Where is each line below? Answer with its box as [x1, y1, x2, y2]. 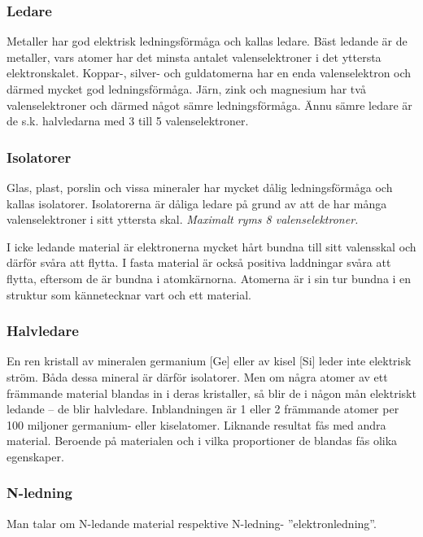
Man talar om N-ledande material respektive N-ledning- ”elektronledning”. [7, 514, 377, 531]
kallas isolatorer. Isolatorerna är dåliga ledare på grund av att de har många [7, 194, 387, 212]
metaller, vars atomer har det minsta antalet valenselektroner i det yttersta [7, 48, 382, 65]
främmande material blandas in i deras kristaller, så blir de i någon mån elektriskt [7, 384, 416, 401]
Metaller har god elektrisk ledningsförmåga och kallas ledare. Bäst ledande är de [7, 33, 408, 50]
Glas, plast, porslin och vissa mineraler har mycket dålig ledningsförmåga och [7, 179, 393, 195]
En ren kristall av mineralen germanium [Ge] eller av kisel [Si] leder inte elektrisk [7, 352, 412, 369]
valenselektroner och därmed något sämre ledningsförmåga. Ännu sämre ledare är [7, 96, 412, 113]
